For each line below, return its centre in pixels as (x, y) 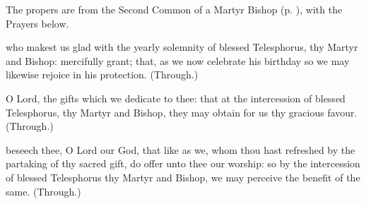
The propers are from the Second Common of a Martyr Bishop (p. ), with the (174, 9)
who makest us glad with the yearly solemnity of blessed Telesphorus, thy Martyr (182, 47)
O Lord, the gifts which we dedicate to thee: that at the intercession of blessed (176, 98)
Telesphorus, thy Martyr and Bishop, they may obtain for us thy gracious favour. (182, 112)
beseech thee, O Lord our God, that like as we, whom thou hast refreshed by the (181, 149)
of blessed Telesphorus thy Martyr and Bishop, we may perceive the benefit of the (183, 177)
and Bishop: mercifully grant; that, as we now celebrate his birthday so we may (178, 60)
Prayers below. (37, 23)
